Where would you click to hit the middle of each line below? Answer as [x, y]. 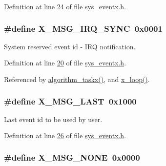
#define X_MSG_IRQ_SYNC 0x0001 [83, 28]
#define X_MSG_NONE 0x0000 [72, 157]
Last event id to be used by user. [53, 119]
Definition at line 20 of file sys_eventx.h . [65, 63]
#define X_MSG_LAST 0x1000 [70, 101]
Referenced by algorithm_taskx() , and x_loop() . [77, 79]
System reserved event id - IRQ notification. [70, 46]
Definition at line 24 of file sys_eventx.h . [65, 6]
